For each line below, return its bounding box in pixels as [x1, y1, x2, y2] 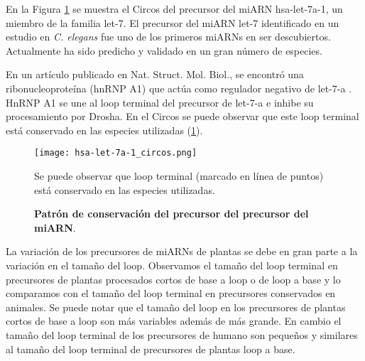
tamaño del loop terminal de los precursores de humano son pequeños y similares [6, 327, 358, 342]
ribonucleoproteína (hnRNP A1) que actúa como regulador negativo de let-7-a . [6, 80, 352, 95]
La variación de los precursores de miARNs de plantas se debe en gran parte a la [6, 244, 358, 259]
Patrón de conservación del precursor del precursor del [34, 206, 309, 221]
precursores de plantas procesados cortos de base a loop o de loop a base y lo [6, 271, 341, 286]
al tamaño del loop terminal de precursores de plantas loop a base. [6, 341, 295, 356]
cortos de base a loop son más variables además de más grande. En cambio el [6, 313, 342, 328]
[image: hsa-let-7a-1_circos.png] [34, 148, 197, 158]
